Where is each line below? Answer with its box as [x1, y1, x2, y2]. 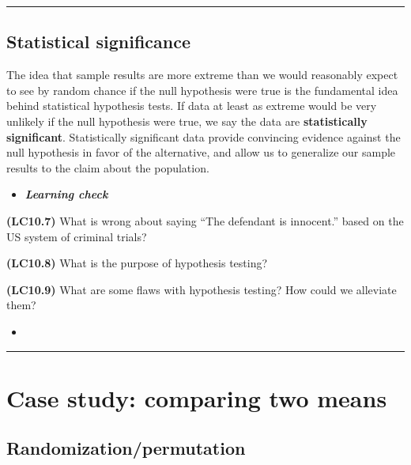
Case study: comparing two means [6, 381, 387, 414]
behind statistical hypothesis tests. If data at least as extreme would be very [6, 97, 377, 114]
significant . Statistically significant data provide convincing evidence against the [6, 128, 401, 145]
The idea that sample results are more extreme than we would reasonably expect [6, 66, 398, 83]
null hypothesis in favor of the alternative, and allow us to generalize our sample [6, 144, 396, 161]
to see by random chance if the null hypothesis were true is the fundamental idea [6, 81, 398, 98]
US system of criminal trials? [6, 228, 147, 244]
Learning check [25, 186, 108, 202]
